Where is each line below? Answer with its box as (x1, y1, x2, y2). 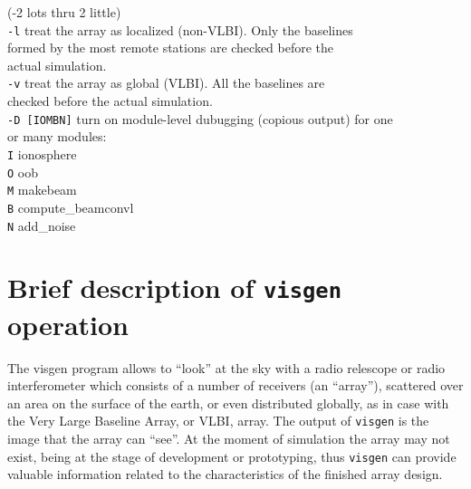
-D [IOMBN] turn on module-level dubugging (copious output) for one (7, 109, 393, 128)
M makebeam (7, 180, 77, 199)
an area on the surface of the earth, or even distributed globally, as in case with (7, 393, 449, 412)
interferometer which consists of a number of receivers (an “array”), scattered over (7, 376, 464, 395)
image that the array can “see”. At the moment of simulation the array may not (7, 429, 450, 448)
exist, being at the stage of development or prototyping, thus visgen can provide (7, 446, 457, 465)
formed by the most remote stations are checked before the (7, 38, 334, 57)
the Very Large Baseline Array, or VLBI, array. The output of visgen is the (7, 411, 429, 430)
